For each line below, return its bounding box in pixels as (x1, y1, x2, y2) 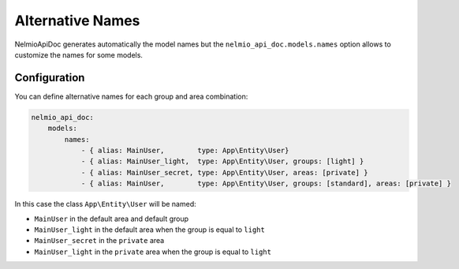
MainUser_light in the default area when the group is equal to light (34, 225, 266, 234)
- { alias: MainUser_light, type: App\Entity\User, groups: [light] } (80, 157, 364, 166)
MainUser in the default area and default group (34, 214, 189, 223)
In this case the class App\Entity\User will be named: (14, 200, 196, 209)
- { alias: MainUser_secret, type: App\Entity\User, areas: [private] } (80, 168, 368, 177)
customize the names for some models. (14, 50, 144, 59)
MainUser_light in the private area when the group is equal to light (34, 247, 272, 256)
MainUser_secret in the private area (34, 236, 165, 245)
